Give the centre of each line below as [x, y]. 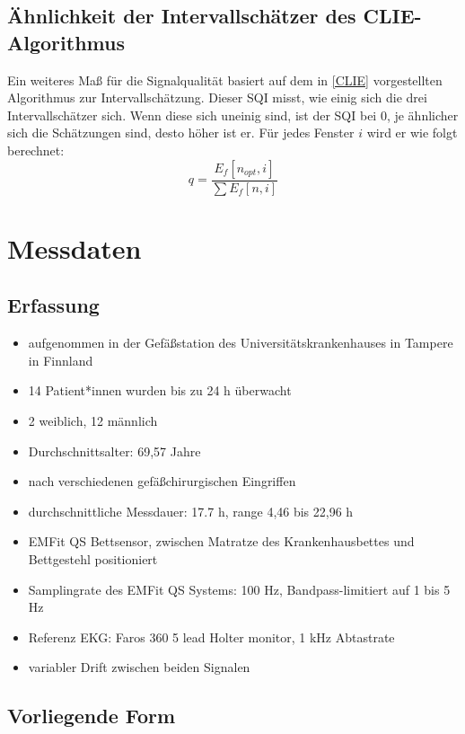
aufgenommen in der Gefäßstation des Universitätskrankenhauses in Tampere [241, 343]
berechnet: [36, 150]
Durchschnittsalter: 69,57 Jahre [114, 451]
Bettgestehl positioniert [93, 558]
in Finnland [61, 360]
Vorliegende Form [92, 716]
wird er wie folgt [412, 133]
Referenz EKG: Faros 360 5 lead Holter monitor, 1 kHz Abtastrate [211, 637]
